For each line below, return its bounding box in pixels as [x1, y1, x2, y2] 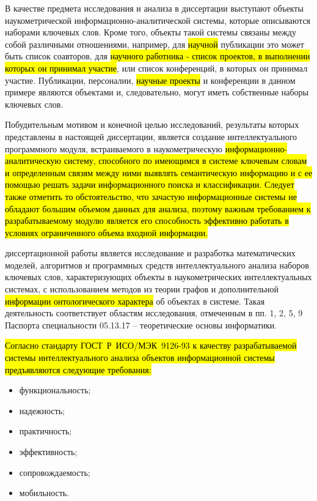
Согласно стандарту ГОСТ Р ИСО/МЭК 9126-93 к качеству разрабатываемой [5, 339, 297, 352]
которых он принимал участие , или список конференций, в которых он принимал [5, 61, 308, 74]
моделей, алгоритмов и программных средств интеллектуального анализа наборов [5, 258, 309, 271]
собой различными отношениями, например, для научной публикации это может [5, 37, 304, 50]
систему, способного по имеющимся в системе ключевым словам [64, 154, 307, 167]
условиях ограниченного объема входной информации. [5, 226, 208, 239]
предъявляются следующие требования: [5, 363, 151, 376]
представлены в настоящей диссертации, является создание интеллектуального [5, 130, 297, 143]
